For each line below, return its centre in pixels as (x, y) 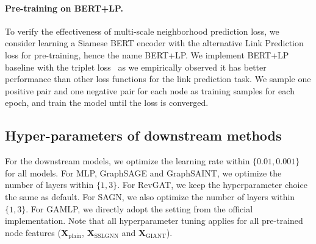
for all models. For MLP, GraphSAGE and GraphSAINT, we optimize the (143, 173)
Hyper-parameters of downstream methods (143, 135)
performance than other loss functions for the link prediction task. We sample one (158, 79)
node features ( (33, 232)
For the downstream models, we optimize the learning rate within (127, 161)
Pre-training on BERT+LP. (64, 8)
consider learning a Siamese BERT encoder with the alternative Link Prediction (154, 43)
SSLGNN (106, 236)
